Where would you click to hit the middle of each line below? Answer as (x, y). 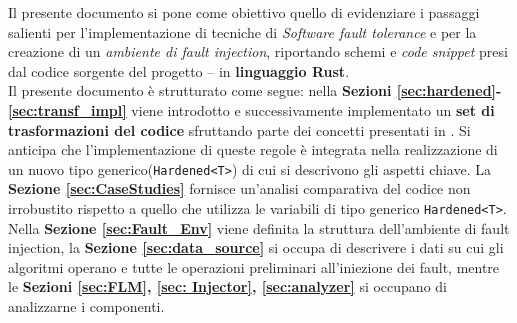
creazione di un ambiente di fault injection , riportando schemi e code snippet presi (258, 51)
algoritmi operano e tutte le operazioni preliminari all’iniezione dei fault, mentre (254, 266)
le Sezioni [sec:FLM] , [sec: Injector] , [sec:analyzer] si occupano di (227, 286)
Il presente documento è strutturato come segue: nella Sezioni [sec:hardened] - (255, 90)
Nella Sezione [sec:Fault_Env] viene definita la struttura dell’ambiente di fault (259, 227)
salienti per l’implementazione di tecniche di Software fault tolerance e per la (242, 31)
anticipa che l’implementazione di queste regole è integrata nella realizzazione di (253, 149)
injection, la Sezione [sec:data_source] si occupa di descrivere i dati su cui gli (256, 247)
